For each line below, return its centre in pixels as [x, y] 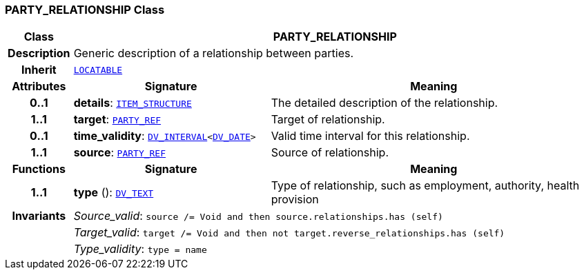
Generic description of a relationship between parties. [214, 53]
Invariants [39, 216]
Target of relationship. [328, 120]
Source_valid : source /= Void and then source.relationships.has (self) [258, 216]
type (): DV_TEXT [114, 193]
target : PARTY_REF [117, 120]
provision [295, 200]
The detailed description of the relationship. [385, 103]
